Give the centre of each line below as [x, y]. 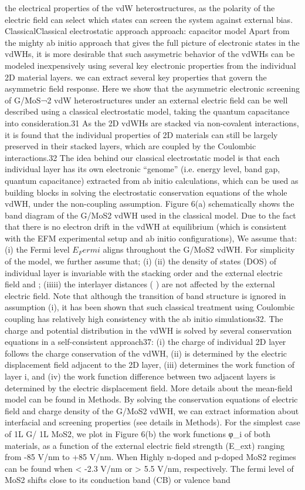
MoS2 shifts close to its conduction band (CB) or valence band [118, 480]
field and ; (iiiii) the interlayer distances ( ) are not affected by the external [140, 284]
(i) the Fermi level [37, 249]
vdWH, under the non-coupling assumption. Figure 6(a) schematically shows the [150, 204]
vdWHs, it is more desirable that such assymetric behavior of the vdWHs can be [150, 54]
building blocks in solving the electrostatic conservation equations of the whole [146, 192]
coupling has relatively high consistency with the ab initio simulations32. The [144, 319]
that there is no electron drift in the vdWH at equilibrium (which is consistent [146, 226]
